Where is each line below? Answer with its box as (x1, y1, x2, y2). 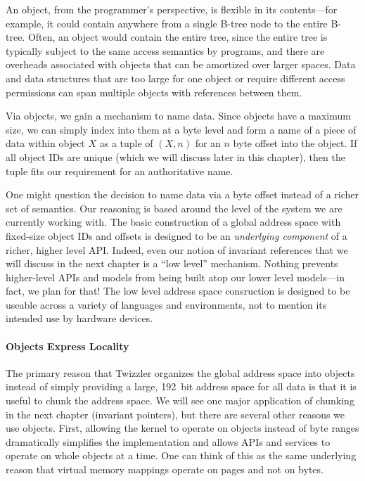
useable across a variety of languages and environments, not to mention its (6, 297, 327, 312)
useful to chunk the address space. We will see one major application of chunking (6, 393, 354, 408)
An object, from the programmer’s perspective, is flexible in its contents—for (6, 2, 338, 16)
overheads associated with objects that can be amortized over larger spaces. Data (6, 57, 356, 72)
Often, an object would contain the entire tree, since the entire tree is (27, 30, 328, 44)
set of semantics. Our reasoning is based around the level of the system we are (6, 200, 342, 215)
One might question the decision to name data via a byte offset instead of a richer (6, 187, 359, 202)
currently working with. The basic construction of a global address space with (6, 214, 341, 229)
